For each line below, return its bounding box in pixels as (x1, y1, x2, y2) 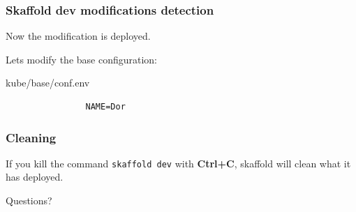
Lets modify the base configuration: (6, 52, 158, 66)
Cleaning (6, 128, 57, 146)
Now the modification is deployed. (6, 29, 151, 43)
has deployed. (6, 169, 64, 184)
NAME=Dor (85, 102, 126, 112)
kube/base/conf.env (6, 75, 90, 90)
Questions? (6, 193, 52, 208)
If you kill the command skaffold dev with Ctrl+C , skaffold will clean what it (6, 156, 351, 170)
